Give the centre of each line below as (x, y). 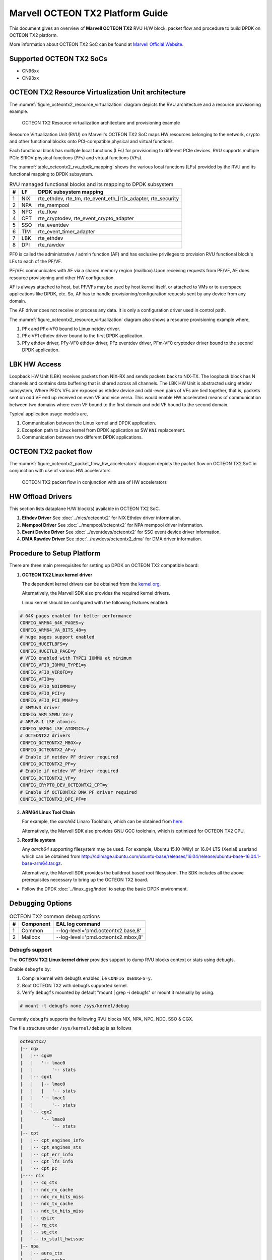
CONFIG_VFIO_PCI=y (43, 694)
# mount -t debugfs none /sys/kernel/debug (75, 1006)
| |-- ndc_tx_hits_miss (52, 1211)
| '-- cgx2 (36, 1112)
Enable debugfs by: (30, 969)
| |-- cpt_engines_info (52, 1140)
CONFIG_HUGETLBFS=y (44, 644)
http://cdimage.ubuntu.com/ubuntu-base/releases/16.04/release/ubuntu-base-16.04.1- (171, 856)
